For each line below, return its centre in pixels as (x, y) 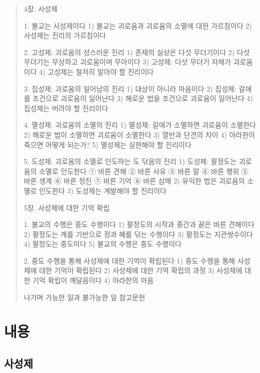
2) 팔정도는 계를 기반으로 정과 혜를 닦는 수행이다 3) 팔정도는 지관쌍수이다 (138, 234)
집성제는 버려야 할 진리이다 (66, 108)
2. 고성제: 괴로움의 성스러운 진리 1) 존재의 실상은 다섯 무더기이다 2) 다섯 (137, 52)
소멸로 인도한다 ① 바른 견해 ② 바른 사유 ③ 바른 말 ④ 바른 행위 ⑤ (144, 171)
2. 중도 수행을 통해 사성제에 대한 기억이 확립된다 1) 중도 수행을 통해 (129, 260)
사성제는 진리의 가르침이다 (65, 35)
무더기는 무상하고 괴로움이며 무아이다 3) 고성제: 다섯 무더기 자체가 (127, 62)
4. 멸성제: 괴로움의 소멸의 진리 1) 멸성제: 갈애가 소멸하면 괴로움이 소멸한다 (140, 125)
